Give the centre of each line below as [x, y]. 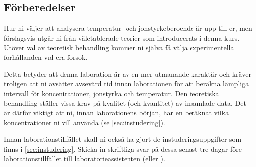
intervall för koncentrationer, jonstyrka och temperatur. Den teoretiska [112, 93]
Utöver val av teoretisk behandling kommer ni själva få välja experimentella [119, 47]
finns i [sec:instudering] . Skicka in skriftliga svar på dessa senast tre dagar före [123, 148]
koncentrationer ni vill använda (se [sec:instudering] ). [85, 122]
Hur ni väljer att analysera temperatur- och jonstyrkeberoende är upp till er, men [128, 28]
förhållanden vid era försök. [46, 57]
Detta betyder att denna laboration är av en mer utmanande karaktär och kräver [128, 74]
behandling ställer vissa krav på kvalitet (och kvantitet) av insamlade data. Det [125, 103]
